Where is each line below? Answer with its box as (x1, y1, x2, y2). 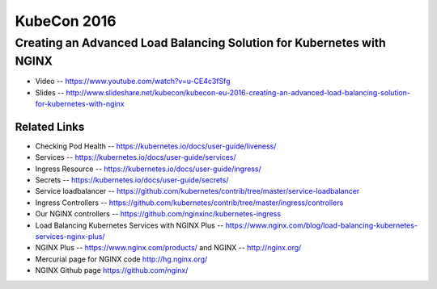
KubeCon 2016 (15, 12, 117, 30)
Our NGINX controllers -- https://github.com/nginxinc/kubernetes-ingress (35, 209, 282, 219)
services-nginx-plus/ (35, 232, 105, 241)
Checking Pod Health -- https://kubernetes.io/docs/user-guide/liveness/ (35, 141, 277, 151)
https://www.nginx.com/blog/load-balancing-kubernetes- (225, 220, 418, 230)
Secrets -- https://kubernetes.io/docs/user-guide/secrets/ (35, 175, 229, 185)
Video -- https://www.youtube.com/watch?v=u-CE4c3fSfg (35, 77, 231, 86)
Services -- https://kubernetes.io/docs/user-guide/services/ (35, 153, 236, 162)
